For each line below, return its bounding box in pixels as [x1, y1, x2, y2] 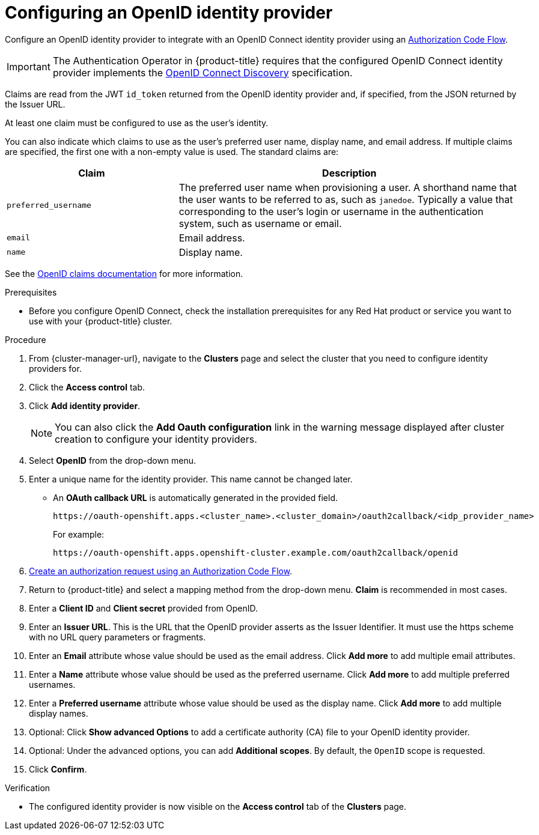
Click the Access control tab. [29, 381, 145, 392]
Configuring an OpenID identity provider [5, 2, 333, 23]
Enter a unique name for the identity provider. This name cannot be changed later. [29, 473, 353, 484]
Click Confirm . [29, 764, 87, 774]
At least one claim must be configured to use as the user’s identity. [5, 117, 269, 128]
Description [322, 166, 377, 179]
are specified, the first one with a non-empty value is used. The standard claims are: [5, 146, 339, 157]
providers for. [29, 363, 82, 374]
